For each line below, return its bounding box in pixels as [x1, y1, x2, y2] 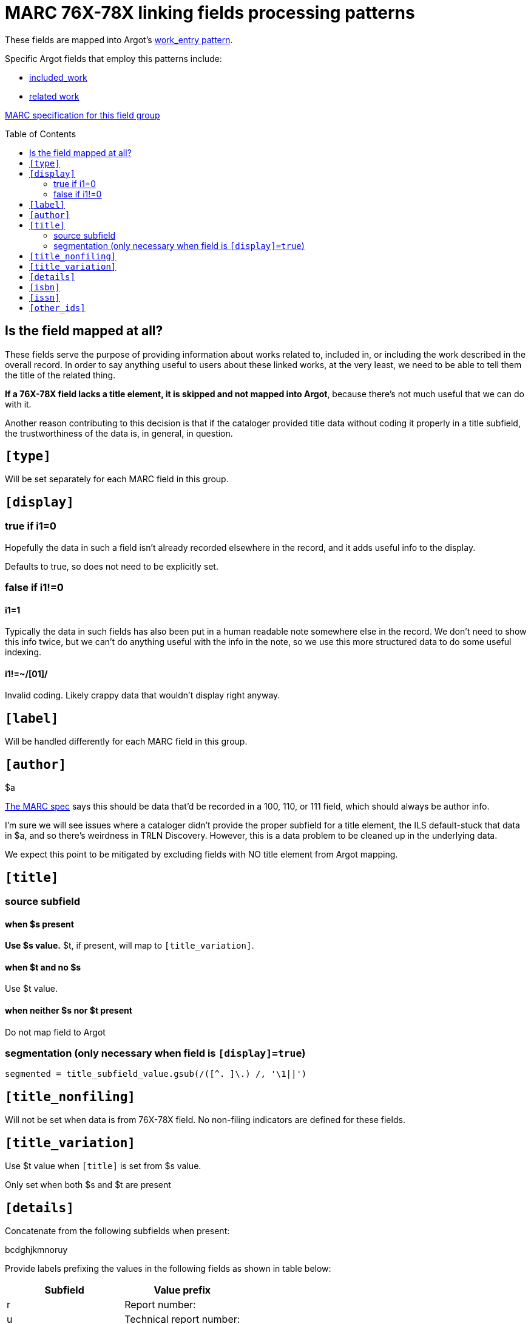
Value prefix [154, 1283, 211, 1296]
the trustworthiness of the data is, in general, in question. [5, 428, 233, 438]
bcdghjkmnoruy [5, 1244, 68, 1255]
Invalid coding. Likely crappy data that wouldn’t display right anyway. [5, 690, 280, 701]
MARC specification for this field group [5, 109, 160, 120]
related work [29, 90, 79, 101]
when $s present [5, 918, 74, 929]
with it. [5, 398, 32, 409]
